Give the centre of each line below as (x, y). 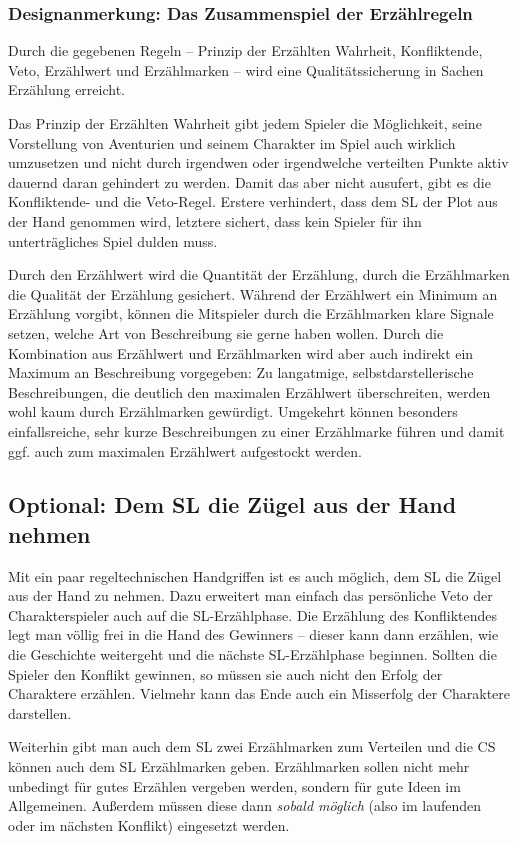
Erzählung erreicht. (66, 89)
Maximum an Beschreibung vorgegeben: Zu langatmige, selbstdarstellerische (241, 372)
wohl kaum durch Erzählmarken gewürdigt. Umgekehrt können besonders (233, 411)
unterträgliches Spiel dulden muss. (113, 240)
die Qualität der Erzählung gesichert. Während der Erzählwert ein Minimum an (253, 293)
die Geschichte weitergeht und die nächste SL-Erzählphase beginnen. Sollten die (252, 654)
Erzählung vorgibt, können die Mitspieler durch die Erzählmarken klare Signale (251, 313)
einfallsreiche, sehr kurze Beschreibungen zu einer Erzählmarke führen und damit (256, 430)
